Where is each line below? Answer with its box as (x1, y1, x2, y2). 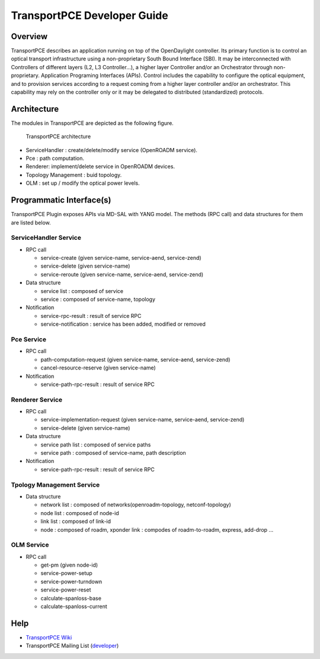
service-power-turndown (40, 578, 103, 585)
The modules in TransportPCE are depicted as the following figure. (11, 119, 174, 127)
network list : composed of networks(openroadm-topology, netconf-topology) (40, 501, 231, 509)
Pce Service (11, 335, 47, 343)
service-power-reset (40, 586, 91, 593)
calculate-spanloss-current (40, 603, 108, 610)
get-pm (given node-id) (40, 561, 98, 568)
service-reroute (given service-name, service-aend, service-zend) (40, 271, 204, 278)
